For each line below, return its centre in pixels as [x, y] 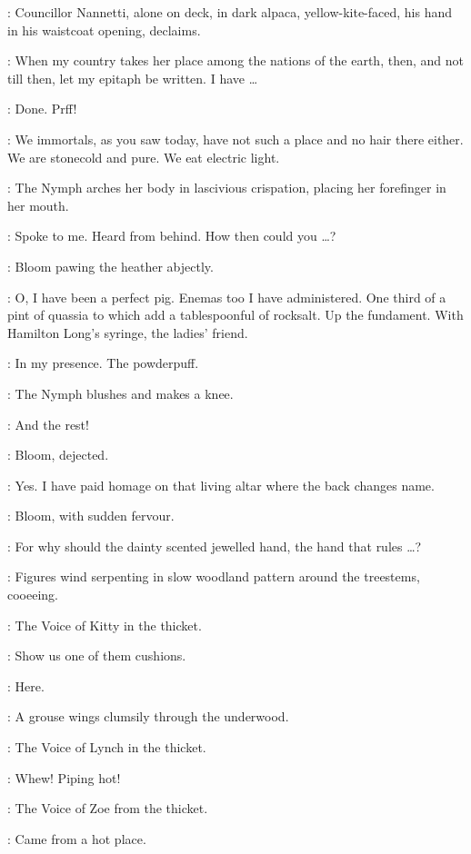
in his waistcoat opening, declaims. [104, 30]
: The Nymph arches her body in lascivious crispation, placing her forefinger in [227, 188]
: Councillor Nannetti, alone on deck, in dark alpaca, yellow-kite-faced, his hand [230, 12]
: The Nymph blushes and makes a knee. [120, 393]
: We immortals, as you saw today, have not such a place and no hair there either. [235, 139]
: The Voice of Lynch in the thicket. [107, 747]
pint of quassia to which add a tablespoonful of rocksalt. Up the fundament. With [235, 315]
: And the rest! [48, 424]
